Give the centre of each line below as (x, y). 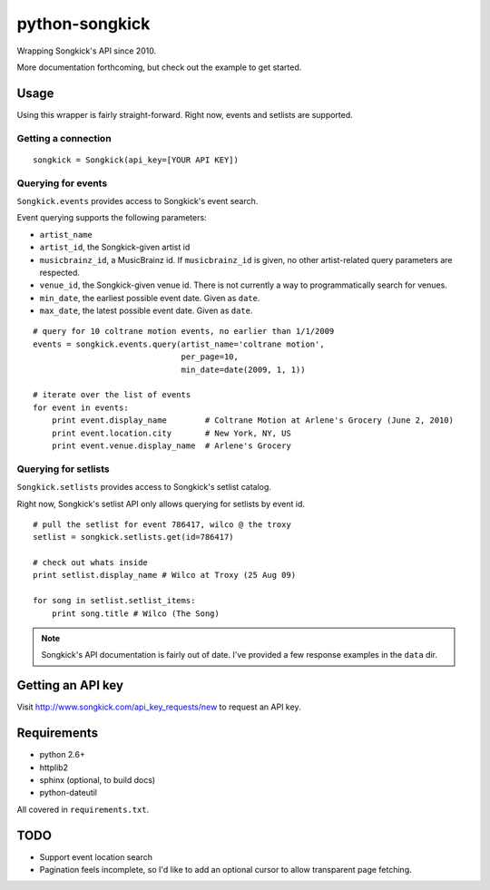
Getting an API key (70, 685)
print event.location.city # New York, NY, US (171, 433)
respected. (60, 272)
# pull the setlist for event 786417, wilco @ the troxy (162, 524)
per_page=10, (210, 357)
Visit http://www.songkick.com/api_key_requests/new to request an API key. (159, 707)
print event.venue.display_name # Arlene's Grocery (171, 445)
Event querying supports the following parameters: (112, 218)
